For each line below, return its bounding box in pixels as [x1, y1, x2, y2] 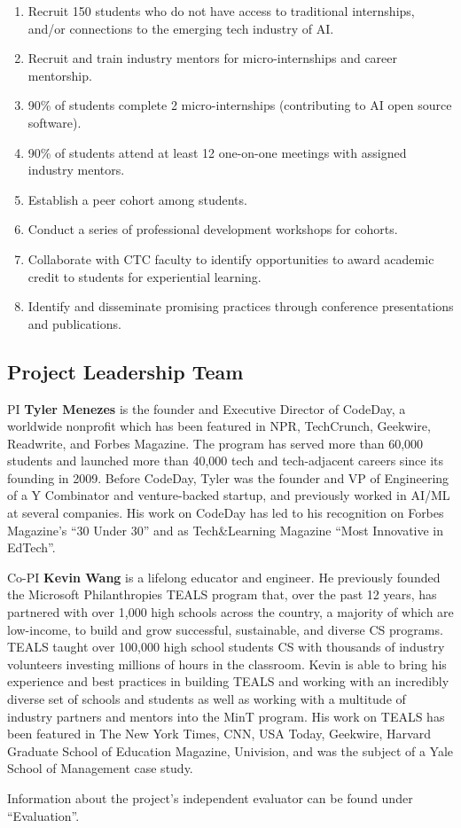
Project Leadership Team [7, 357, 244, 385]
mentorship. [27, 66, 92, 84]
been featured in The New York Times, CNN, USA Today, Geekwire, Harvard [7, 724, 431, 743]
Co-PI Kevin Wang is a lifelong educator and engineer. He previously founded [7, 567, 441, 586]
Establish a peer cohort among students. [27, 190, 247, 208]
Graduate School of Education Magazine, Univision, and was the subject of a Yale [7, 741, 454, 760]
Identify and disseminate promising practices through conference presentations [27, 297, 454, 316]
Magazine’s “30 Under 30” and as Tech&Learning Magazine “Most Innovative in [7, 520, 444, 539]
